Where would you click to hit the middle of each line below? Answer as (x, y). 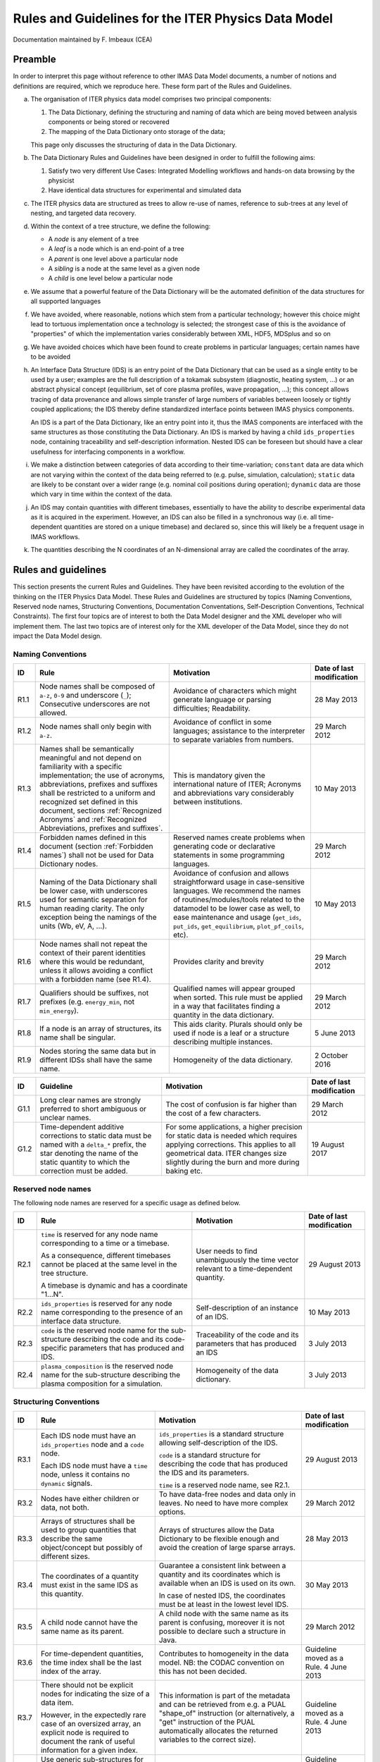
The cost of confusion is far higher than (231, 1104)
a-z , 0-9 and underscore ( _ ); (85, 696)
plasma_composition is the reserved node (107, 1366)
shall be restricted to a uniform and (97, 793)
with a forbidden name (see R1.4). (95, 980)
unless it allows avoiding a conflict (96, 971)
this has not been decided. (203, 1672)
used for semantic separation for (93, 900)
